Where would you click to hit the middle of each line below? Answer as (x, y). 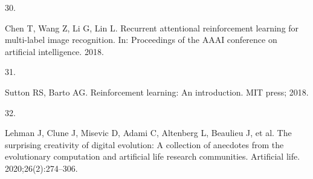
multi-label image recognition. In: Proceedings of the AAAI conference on (141, 40)
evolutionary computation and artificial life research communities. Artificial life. (153, 156)
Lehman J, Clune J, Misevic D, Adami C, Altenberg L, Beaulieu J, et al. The (148, 133)
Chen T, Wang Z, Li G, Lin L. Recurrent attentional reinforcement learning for (152, 28)
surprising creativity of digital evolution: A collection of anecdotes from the (144, 144)
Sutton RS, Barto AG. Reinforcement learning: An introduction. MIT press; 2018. (157, 92)
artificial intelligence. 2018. (54, 51)
